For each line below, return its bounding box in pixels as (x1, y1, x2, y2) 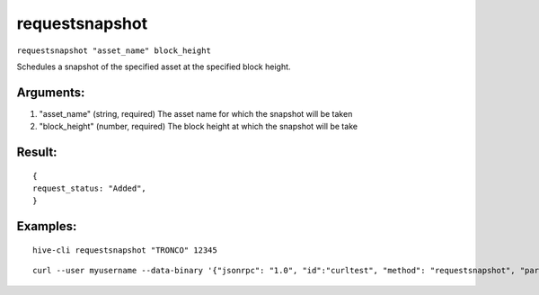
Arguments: (16, 85, 85, 100)
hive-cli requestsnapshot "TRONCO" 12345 (32, 245, 217, 255)
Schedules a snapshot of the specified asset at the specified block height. (16, 61, 291, 72)
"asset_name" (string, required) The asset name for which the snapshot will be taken (39, 108, 353, 119)
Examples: (16, 219, 77, 234)
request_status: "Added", (32, 183, 147, 193)
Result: (16, 145, 57, 160)
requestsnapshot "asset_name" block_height (16, 45, 211, 56)
